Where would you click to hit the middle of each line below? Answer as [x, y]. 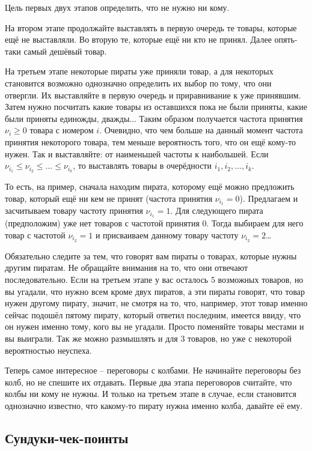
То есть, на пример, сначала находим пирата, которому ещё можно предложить [150, 186]
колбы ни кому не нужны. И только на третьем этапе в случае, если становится [151, 394]
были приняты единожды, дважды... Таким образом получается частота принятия [154, 118]
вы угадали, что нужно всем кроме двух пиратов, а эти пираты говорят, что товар [155, 291]
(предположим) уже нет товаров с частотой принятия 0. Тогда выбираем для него [154, 223]
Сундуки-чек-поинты [67, 437]
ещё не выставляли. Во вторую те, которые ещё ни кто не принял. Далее [138, 39]
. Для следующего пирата [217, 210]
